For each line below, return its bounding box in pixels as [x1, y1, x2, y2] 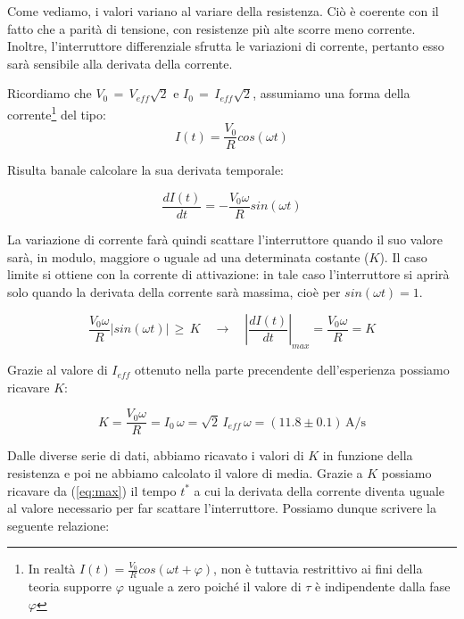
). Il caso [379, 247, 427, 266]
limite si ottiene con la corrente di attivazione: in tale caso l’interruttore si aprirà [7, 265, 450, 284]
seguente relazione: [7, 516, 110, 534]
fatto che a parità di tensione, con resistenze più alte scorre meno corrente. [7, 19, 416, 37]
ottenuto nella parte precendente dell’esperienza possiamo [135, 360, 450, 379]
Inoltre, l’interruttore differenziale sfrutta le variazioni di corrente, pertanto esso [7, 37, 444, 55]
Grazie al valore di [7, 360, 108, 379]
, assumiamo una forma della [253, 84, 410, 103]
